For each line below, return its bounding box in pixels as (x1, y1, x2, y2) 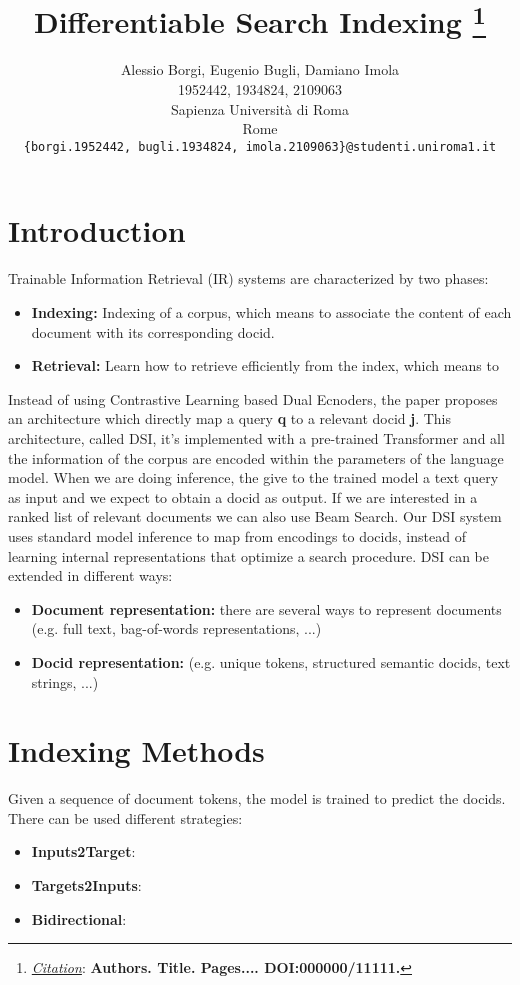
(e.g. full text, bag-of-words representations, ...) (31, 618, 322, 639)
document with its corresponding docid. (31, 321, 275, 342)
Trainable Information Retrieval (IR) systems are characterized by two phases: (8, 268, 489, 289)
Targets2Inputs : (31, 875, 142, 896)
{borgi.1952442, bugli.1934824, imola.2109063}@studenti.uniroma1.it (23, 139, 497, 154)
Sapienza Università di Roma (170, 98, 350, 119)
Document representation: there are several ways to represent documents (31, 598, 502, 619)
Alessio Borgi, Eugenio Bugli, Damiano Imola (120, 59, 400, 80)
